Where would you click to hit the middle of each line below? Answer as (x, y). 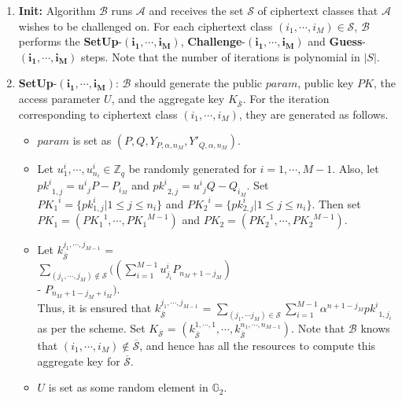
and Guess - (337, 41)
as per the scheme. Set (91, 327)
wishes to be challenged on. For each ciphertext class (146, 26)
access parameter (59, 98)
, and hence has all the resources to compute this (258, 345)
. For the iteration (286, 98)
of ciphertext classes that (318, 10)
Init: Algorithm (57, 10)
